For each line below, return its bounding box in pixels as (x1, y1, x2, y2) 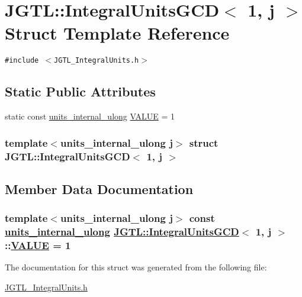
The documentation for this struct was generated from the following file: (5, 261, 267, 273)
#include (5, 56, 39, 65)
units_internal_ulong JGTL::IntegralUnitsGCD (5, 224, 239, 239)
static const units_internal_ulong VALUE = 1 (5, 110, 175, 122)
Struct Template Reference (5, 21, 230, 45)
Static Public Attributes (5, 82, 156, 101)
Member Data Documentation (5, 179, 194, 198)
